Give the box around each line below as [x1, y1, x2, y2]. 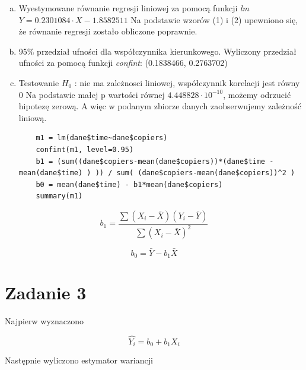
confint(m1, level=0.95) [36, 145, 134, 154]
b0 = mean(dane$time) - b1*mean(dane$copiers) [36, 180, 223, 189]
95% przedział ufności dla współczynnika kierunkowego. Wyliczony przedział [18, 45, 297, 57]
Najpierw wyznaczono [5, 315, 84, 327]
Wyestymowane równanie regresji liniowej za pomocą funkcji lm [18, 2, 250, 14]
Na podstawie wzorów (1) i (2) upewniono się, [130, 13, 298, 26]
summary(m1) [36, 192, 83, 201]
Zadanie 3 [5, 280, 87, 305]
